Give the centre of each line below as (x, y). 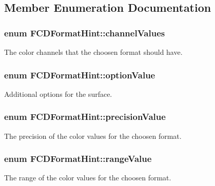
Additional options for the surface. (58, 94)
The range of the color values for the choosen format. (88, 178)
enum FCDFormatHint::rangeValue (78, 159)
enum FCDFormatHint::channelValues (85, 33)
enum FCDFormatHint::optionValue (80, 75)
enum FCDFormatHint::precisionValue (85, 117)
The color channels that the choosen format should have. (93, 52)
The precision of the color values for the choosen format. (93, 136)
